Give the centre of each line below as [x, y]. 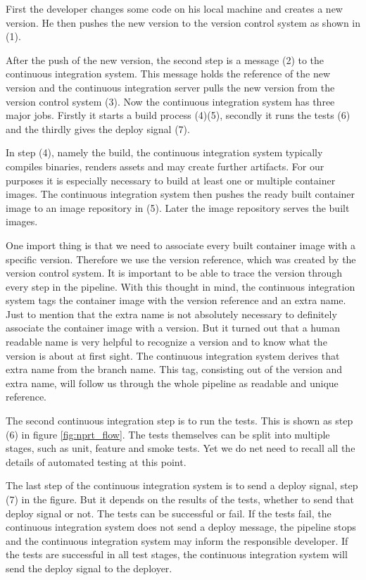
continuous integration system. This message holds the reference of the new [168, 74]
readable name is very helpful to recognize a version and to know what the [166, 342]
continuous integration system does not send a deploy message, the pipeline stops [181, 527]
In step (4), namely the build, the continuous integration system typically [164, 152]
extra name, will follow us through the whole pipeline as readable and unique [172, 383]
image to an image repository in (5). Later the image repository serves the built [178, 207]
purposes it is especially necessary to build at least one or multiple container [171, 180]
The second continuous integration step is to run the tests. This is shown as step [179, 421]
